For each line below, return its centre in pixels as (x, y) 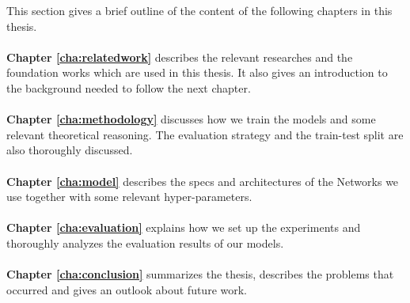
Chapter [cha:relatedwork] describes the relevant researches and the (180, 57)
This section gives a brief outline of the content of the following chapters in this (199, 10)
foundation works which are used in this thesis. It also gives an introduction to (197, 72)
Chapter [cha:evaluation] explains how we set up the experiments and (184, 227)
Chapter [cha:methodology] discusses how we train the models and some (191, 119)
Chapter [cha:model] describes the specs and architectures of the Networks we (203, 181)
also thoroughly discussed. (70, 150)
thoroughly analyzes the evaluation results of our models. (145, 242)
